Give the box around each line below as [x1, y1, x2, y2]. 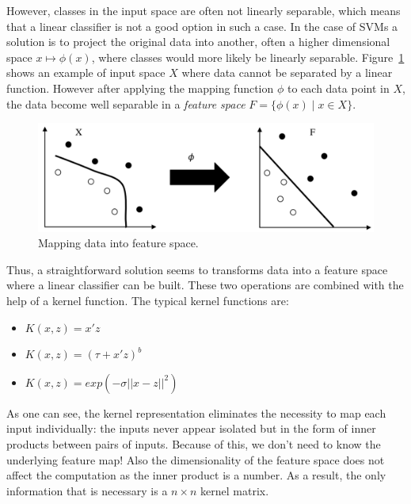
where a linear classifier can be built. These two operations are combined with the [6, 277, 404, 293]
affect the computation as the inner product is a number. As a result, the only [6, 467, 386, 483]
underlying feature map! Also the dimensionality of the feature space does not [6, 451, 385, 468]
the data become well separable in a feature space [6, 95, 245, 112]
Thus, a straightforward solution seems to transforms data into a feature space [6, 261, 388, 277]
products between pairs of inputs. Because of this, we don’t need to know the [6, 435, 381, 452]
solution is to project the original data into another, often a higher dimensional [6, 33, 390, 50]
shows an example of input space [6, 64, 166, 81]
